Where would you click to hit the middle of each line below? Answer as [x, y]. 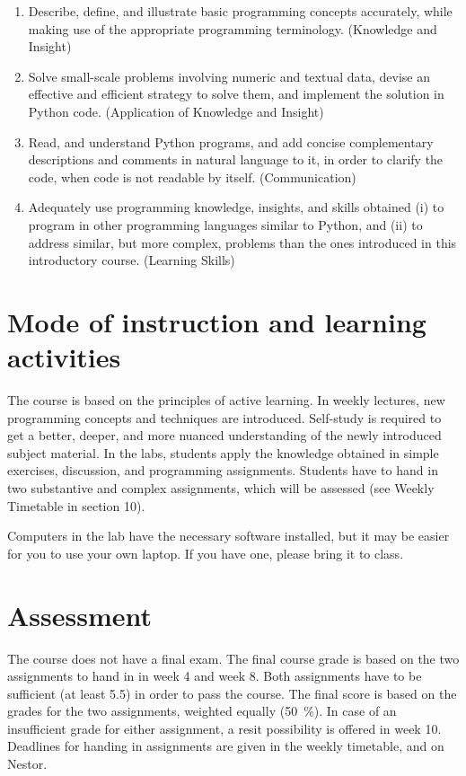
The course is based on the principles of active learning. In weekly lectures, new [226, 400]
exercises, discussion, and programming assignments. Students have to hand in [223, 470]
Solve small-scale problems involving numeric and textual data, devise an [229, 76]
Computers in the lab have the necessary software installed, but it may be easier [229, 536]
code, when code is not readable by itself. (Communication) [192, 176]
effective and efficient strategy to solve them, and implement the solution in [236, 94]
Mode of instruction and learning [217, 321]
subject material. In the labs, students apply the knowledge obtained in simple [223, 452]
